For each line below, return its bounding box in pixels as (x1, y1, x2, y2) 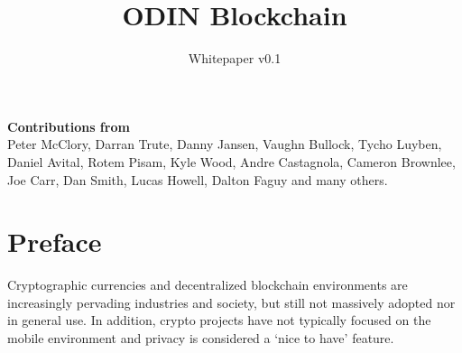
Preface (7, 223, 102, 260)
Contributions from (7, 116, 130, 135)
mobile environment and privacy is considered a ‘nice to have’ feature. (7, 329, 394, 347)
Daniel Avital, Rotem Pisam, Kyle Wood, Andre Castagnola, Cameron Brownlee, (7, 152, 456, 171)
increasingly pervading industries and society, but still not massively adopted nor (7, 293, 456, 311)
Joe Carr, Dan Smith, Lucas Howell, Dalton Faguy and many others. (7, 170, 388, 189)
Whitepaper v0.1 (188, 49, 282, 68)
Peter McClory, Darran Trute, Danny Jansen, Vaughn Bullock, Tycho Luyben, (7, 135, 442, 153)
